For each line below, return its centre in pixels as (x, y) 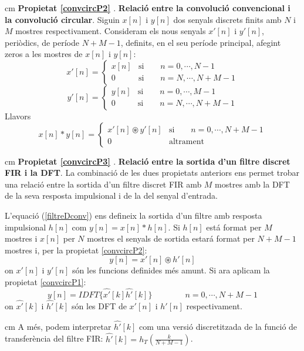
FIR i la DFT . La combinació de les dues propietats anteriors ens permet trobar (152, 173)
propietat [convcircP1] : (45, 281)
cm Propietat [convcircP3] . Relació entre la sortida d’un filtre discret (148, 161)
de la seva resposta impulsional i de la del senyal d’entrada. (111, 195)
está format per (234, 227)
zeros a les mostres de (44, 54)
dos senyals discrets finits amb (227, 19)
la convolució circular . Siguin (62, 19)
